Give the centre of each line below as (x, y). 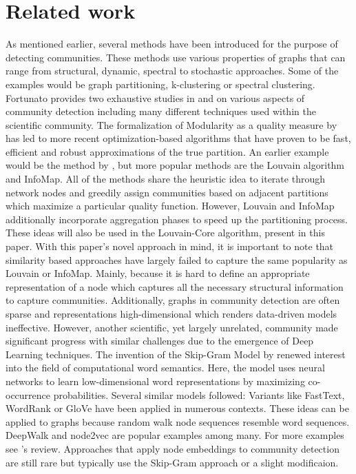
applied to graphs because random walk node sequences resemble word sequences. (178, 421)
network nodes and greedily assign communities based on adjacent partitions (167, 192)
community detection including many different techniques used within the (161, 111)
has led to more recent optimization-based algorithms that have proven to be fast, (178, 138)
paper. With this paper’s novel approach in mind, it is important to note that (170, 246)
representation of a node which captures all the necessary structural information (175, 286)
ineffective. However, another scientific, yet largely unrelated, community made (172, 327)
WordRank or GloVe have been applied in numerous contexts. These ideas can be (177, 408)
